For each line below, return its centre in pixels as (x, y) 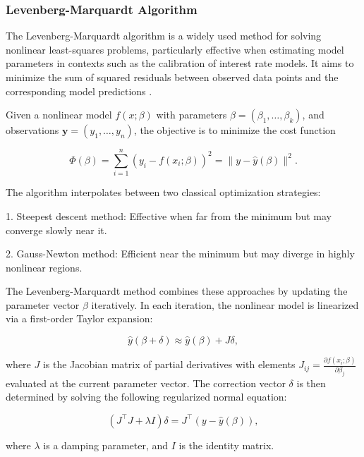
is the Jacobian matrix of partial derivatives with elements (169, 364)
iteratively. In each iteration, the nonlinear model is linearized (225, 304)
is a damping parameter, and (106, 445)
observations (32, 130)
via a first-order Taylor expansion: (79, 318)
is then (311, 383)
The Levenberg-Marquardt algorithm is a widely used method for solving (164, 36)
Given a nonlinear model (59, 115)
